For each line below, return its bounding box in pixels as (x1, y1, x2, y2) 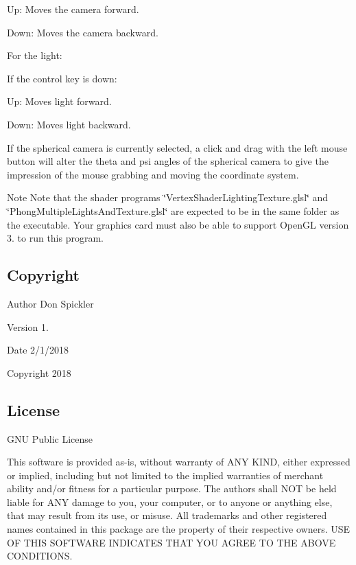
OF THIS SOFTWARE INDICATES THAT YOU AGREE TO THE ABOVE (7, 535, 336, 549)
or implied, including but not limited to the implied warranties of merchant (7, 468, 324, 482)
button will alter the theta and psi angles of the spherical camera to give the (7, 154, 329, 168)
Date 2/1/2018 (7, 343, 69, 357)
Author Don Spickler (7, 296, 94, 310)
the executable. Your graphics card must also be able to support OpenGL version (7, 217, 349, 231)
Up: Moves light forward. (7, 94, 112, 108)
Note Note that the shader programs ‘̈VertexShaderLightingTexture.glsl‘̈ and (7, 190, 329, 205)
